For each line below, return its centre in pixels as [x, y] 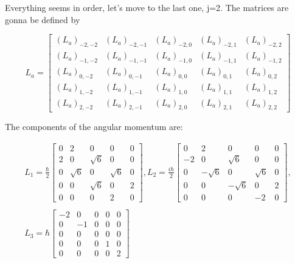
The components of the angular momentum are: [94, 127]
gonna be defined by [43, 19]
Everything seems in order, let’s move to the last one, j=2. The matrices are [147, 7]
